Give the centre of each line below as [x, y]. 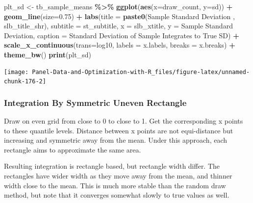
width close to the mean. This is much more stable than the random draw [115, 185]
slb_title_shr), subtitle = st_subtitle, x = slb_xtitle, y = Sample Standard [118, 26]
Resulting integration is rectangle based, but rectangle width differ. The [112, 166]
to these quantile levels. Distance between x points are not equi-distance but [119, 130]
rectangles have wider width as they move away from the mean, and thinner [118, 176]
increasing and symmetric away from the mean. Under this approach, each [116, 140]
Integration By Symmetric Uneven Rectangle [95, 102]
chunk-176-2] [25, 82]
